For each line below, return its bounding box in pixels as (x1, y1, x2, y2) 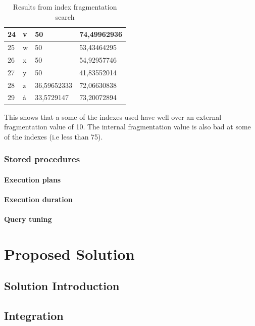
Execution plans (4, 174, 61, 184)
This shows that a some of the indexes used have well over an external (4, 111, 222, 122)
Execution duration (4, 194, 73, 204)
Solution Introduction (4, 278, 120, 294)
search (55, 11, 75, 22)
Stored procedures (4, 153, 80, 165)
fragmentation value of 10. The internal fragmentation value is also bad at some (4, 121, 251, 132)
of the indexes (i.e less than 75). (4, 131, 103, 142)
